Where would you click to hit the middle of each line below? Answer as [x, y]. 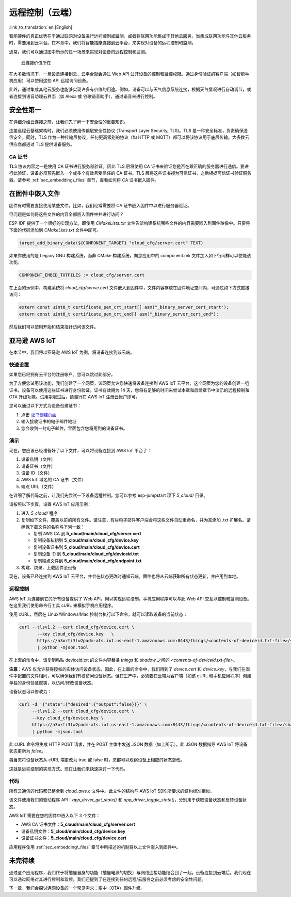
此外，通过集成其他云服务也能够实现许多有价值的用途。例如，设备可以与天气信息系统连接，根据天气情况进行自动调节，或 [130, 89]
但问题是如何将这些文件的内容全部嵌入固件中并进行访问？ [66, 214]
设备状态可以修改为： [30, 692]
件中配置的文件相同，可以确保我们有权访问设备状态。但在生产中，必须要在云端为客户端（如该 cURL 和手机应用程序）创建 [130, 676]
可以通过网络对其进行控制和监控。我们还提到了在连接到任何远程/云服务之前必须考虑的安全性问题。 [107, 879]
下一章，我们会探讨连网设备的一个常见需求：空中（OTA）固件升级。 [77, 888]
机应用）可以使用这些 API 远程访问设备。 [50, 81]
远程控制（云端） [43, 13]
